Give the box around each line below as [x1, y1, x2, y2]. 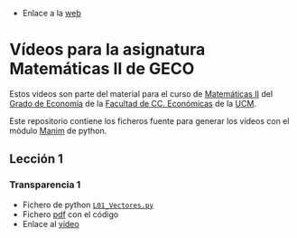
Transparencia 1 [9, 178, 81, 191]
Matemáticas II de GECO [9, 59, 195, 80]
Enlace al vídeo [22, 218, 79, 229]
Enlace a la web [22, 8, 81, 18]
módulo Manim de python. [9, 125, 107, 136]
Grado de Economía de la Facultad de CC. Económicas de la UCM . [9, 98, 257, 109]
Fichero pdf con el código [22, 208, 119, 220]
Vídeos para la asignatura [9, 40, 206, 60]
